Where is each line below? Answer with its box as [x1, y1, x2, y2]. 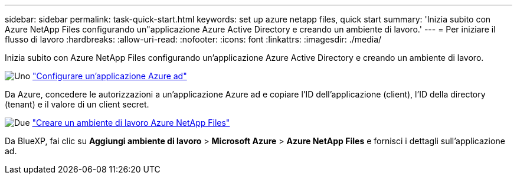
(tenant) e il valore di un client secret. [5, 99, 149, 109]
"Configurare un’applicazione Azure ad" [32, 71, 187, 81]
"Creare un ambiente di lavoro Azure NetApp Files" [32, 118, 230, 128]
